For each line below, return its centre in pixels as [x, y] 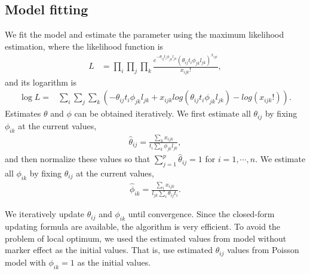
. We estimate [280, 159]
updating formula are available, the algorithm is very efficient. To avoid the [143, 226]
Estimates [23, 113]
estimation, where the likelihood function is [84, 46]
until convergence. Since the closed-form [201, 214]
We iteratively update [45, 214]
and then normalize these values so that [78, 159]
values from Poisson [263, 250]
